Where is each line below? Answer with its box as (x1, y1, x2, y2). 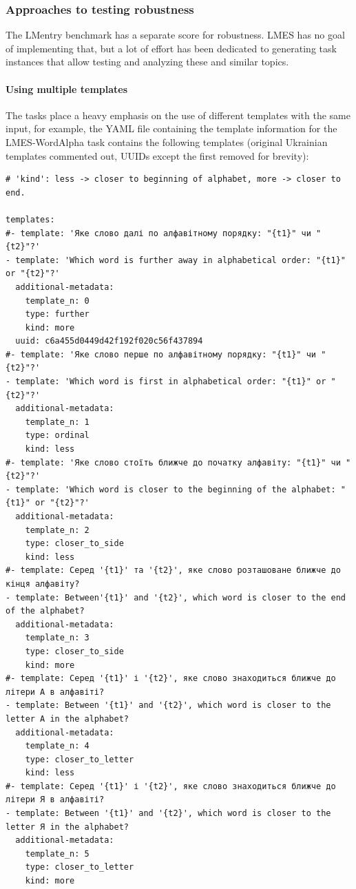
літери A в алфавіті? (6, 687, 105, 697)
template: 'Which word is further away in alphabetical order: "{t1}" (15, 255, 346, 265)
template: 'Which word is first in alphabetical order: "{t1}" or (15, 377, 326, 387)
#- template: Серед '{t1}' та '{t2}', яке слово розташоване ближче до (6, 565, 341, 576)
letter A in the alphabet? (6, 713, 129, 724)
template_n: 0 (25, 295, 90, 306)
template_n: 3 (25, 633, 90, 643)
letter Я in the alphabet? (6, 822, 129, 832)
